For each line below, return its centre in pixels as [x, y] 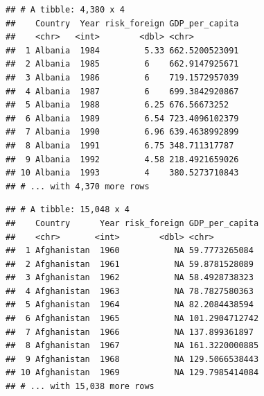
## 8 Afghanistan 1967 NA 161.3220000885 [132, 346]
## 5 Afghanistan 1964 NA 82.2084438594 [130, 305]
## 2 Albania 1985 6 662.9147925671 [122, 64]
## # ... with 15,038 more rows [80, 387]
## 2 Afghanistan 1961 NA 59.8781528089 [130, 264]
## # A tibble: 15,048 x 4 [68, 210]
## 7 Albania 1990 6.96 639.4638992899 [122, 132]
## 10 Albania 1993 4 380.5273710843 [122, 173]
